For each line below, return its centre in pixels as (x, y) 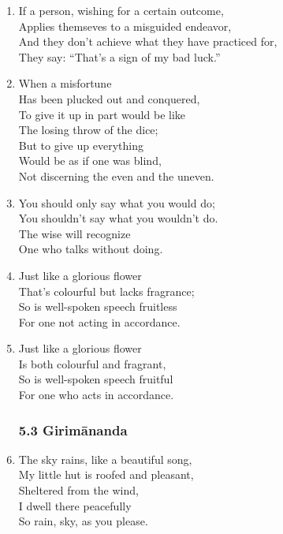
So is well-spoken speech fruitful (96, 379)
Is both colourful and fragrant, (92, 363)
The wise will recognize (74, 233)
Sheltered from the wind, (78, 490)
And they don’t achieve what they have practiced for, (148, 41)
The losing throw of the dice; (88, 130)
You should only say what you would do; (117, 202)
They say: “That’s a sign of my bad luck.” (119, 56)
